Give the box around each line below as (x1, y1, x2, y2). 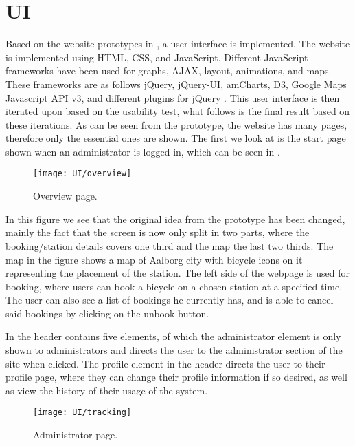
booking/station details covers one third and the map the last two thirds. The (5, 238, 334, 253)
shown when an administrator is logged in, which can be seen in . (5, 144, 280, 158)
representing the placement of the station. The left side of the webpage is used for (5, 266, 350, 280)
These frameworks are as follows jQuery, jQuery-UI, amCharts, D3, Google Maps (5, 76, 347, 91)
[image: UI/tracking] (33, 407, 132, 418)
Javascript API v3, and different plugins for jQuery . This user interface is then (5, 90, 340, 105)
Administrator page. (33, 427, 118, 442)
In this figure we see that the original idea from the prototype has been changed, (5, 211, 345, 226)
